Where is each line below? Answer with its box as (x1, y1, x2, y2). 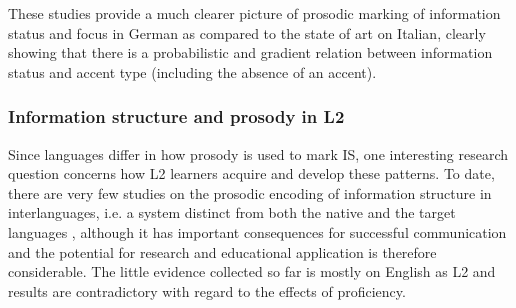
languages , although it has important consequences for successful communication (8, 221, 507, 242)
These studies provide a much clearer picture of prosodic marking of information (8, 3, 501, 23)
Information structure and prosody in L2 (8, 104, 345, 129)
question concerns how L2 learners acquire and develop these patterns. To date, (8, 163, 495, 184)
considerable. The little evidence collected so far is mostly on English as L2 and (8, 261, 496, 282)
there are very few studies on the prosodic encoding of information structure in (8, 182, 492, 203)
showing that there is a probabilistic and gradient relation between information (8, 42, 493, 63)
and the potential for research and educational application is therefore (8, 241, 437, 262)
